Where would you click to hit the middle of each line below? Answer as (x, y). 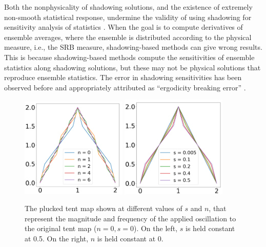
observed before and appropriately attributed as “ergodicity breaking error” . (125, 87)
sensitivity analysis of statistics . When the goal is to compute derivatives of (124, 27)
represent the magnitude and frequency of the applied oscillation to (130, 218)
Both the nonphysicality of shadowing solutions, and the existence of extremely (128, 7)
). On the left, (156, 228)
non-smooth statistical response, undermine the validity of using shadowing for (128, 17)
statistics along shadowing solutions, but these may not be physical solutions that (132, 67)
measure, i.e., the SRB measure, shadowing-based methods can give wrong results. (133, 47)
